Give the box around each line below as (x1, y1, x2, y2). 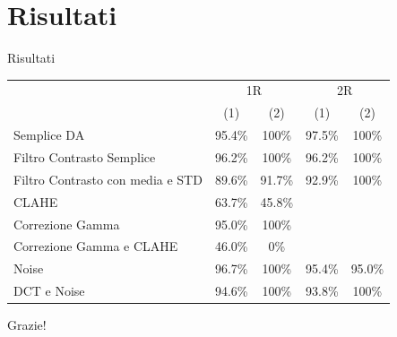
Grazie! (7, 315, 47, 334)
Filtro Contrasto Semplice (13, 148, 156, 166)
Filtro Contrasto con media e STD (13, 169, 203, 188)
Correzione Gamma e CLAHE (13, 237, 178, 255)
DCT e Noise (13, 281, 85, 300)
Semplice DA (13, 125, 85, 144)
